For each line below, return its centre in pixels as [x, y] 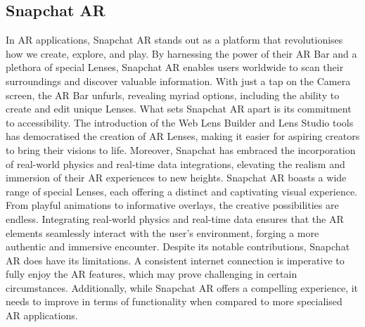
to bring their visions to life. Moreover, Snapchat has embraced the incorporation [181, 149]
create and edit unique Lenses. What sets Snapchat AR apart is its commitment [179, 109]
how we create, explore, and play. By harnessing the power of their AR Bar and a [181, 53]
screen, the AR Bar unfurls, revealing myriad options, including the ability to [173, 95]
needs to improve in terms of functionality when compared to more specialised [174, 301]
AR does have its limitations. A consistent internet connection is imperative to [175, 260]
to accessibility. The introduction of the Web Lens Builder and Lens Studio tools [180, 122]
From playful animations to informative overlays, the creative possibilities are [172, 205]
